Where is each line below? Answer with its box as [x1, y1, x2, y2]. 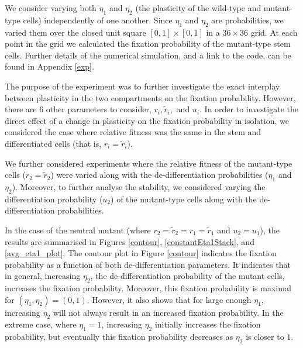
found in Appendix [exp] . [5, 60, 94, 73]
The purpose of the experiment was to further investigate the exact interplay [5, 80, 280, 92]
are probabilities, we [211, 13, 284, 26]
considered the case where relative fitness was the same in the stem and [5, 126, 261, 138]
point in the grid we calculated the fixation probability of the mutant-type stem [5, 37, 291, 50]
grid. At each [250, 26, 298, 38]
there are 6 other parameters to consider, [5, 103, 151, 115]
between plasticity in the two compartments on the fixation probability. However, [5, 91, 296, 104]
